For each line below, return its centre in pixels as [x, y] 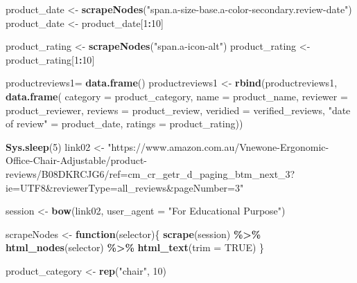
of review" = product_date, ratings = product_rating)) [124, 124]
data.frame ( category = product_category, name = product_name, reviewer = [177, 96]
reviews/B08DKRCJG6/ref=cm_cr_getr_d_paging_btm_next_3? [150, 173]
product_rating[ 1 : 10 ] [50, 59]
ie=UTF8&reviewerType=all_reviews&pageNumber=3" [125, 187]
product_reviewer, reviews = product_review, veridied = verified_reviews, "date [178, 110]
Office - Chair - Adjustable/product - [77, 160]
